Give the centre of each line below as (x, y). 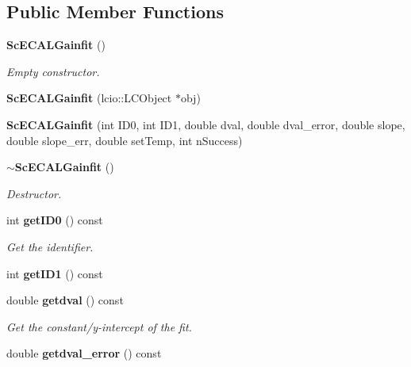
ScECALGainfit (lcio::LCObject (89, 98)
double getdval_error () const (84, 353)
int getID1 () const (55, 273)
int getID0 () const (55, 220)
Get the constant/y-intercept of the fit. (99, 326)
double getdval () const (65, 300)
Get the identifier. (50, 246)
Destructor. (34, 193)
